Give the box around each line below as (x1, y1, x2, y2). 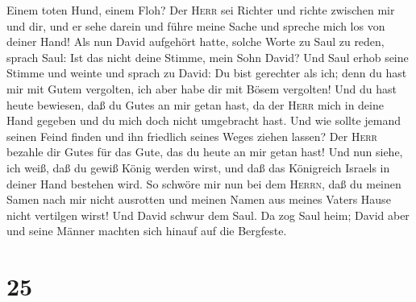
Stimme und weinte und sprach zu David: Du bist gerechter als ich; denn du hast (6, 64, 407, 81)
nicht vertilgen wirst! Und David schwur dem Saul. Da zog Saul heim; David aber (6, 206, 410, 223)
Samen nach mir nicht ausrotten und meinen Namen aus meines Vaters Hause (6, 191, 391, 208)
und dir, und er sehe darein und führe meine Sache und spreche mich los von (6, 17, 385, 34)
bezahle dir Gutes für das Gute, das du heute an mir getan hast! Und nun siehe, (6, 143, 403, 160)
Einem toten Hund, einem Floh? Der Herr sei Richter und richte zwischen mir (6, 2, 395, 18)
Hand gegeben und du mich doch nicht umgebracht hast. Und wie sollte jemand (6, 112, 401, 129)
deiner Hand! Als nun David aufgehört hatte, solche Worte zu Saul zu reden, (6, 33, 385, 50)
